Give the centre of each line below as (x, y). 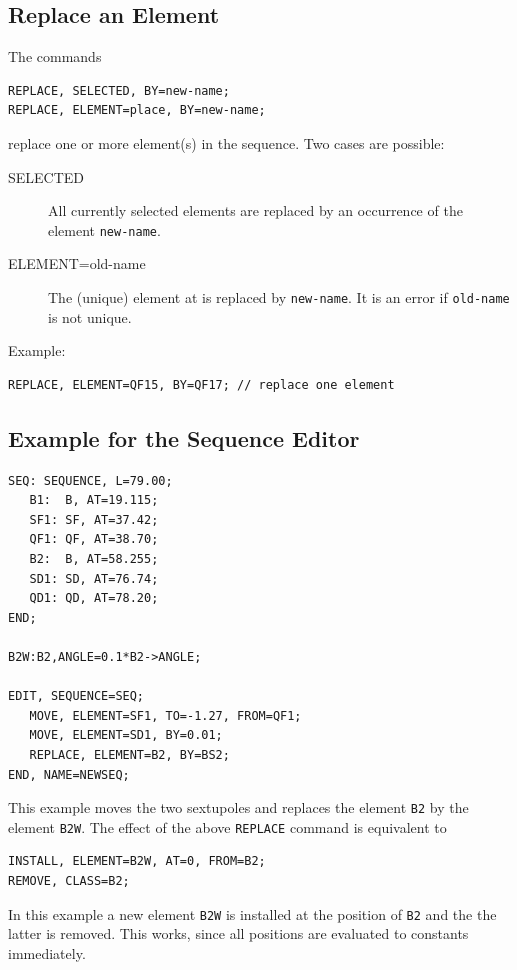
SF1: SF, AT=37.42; (94, 519)
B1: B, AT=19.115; (94, 500)
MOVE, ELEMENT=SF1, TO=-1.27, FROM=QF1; (165, 715)
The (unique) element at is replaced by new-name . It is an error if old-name (279, 297)
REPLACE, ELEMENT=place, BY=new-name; (137, 110)
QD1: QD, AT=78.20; (94, 598)
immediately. (47, 952)
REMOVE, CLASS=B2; (69, 881)
